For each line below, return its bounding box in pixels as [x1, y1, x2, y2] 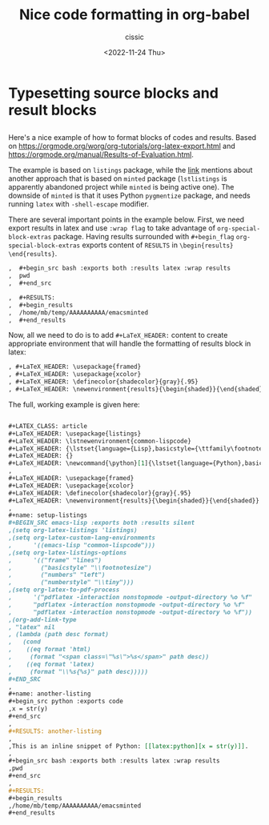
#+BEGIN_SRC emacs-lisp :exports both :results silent [8, 519, 195, 527]
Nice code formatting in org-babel [18, 6, 251, 24]
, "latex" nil [8, 623, 56, 631]
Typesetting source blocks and [8, 84, 219, 102]
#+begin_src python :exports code [8, 698, 124, 706]
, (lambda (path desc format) [8, 631, 110, 639]
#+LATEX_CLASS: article [8, 422, 88, 430]
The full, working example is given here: [8, 399, 140, 409]
